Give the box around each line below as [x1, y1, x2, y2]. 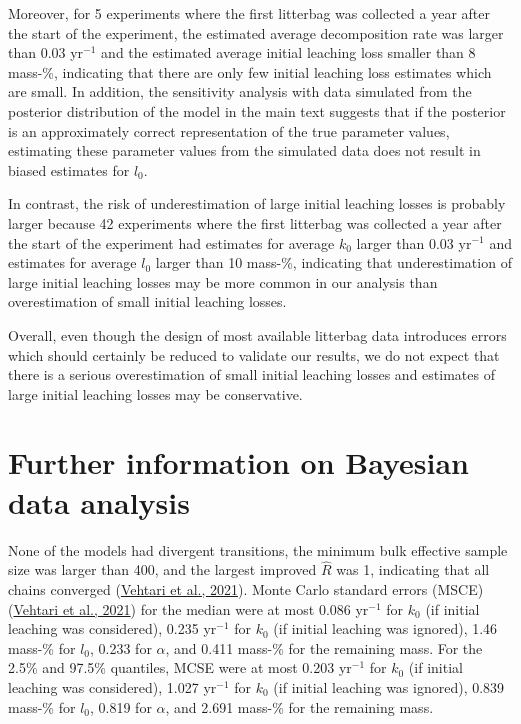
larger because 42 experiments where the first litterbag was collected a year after [8, 212, 502, 233]
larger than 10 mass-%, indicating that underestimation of [155, 252, 512, 273]
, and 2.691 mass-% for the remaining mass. [165, 696, 434, 717]
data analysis [8, 481, 190, 522]
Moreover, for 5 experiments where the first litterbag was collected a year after [8, 3, 490, 23]
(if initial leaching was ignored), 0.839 [273, 676, 505, 697]
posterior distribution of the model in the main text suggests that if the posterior [8, 100, 506, 121]
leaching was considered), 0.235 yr [8, 618, 217, 639]
